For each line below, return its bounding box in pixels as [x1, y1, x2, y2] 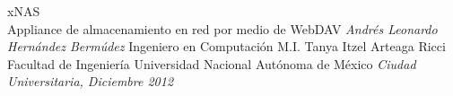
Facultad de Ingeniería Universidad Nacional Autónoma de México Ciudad [7, 54, 416, 73]
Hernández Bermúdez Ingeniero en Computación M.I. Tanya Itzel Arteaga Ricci [7, 37, 446, 56]
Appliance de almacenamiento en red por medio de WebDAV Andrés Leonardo [7, 19, 438, 38]
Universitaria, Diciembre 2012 [7, 72, 174, 91]
